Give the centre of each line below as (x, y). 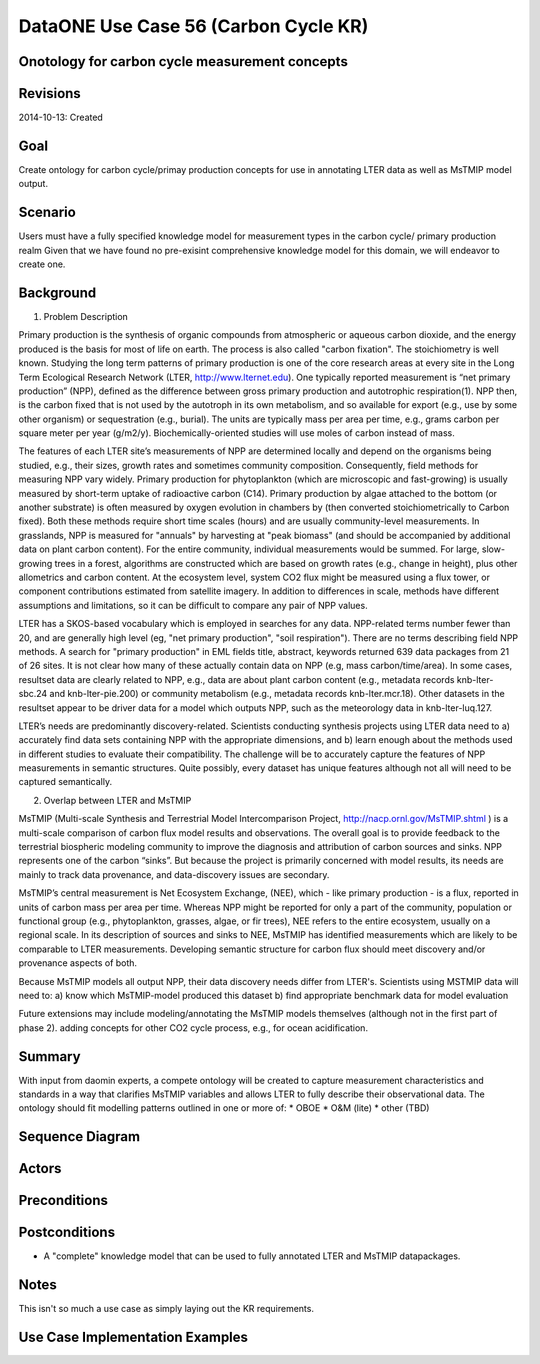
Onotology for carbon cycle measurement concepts (183, 61)
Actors (40, 1168)
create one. (42, 264)
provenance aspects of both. (78, 963)
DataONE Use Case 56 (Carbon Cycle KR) (193, 26)
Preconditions (63, 1200)
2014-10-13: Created (61, 117)
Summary (49, 1056)
